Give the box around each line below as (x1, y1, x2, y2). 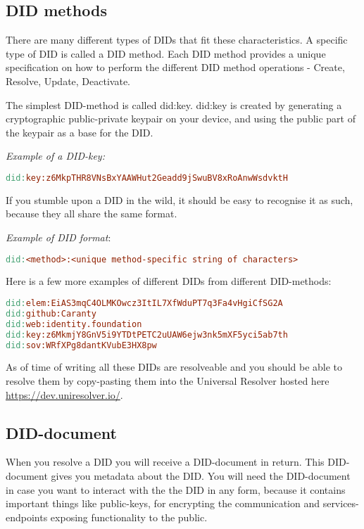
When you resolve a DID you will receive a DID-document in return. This (6, 454, 325, 469)
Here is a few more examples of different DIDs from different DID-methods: (6, 274, 332, 288)
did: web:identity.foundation (6, 319, 142, 329)
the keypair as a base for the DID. (6, 125, 153, 139)
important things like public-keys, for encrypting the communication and (6, 496, 320, 511)
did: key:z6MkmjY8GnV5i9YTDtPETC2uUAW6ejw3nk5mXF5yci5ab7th (6, 329, 288, 340)
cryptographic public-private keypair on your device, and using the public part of (6, 111, 356, 126)
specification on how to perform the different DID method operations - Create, (6, 60, 345, 75)
